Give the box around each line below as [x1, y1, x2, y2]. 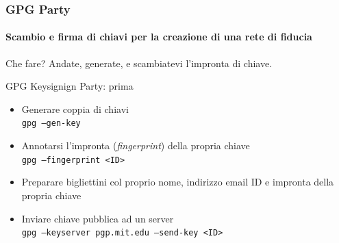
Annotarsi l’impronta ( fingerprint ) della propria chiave [21, 138, 250, 153]
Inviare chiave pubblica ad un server [21, 211, 174, 225]
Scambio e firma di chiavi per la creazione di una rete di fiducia [5, 29, 312, 44]
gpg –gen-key [21, 118, 81, 129]
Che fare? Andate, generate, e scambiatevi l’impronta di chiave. [5, 55, 273, 70]
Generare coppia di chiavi [21, 101, 129, 116]
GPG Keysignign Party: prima [5, 79, 134, 93]
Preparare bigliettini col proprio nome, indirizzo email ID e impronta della [21, 175, 334, 189]
